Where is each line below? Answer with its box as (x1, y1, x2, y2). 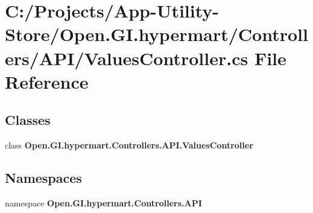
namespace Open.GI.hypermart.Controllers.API (5, 196, 202, 209)
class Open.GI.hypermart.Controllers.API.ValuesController (5, 139, 253, 151)
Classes (5, 110, 51, 129)
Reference (5, 69, 89, 94)
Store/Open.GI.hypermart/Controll (5, 22, 308, 46)
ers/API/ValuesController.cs (5, 45, 248, 70)
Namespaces (5, 168, 82, 187)
